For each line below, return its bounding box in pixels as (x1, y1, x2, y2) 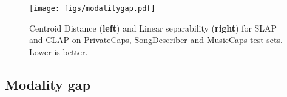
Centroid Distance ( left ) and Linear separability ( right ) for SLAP (29, 21, 277, 34)
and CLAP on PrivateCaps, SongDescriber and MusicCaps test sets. (29, 33, 283, 46)
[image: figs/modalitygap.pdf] (29, 4, 155, 13)
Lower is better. (29, 45, 88, 58)
